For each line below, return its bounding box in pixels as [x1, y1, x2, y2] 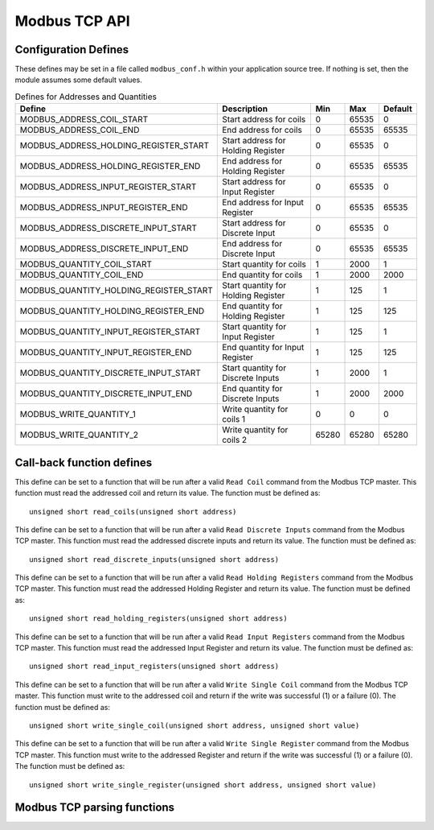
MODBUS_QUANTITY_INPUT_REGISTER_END [19, 347, 192, 358]
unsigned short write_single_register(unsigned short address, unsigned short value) [29, 780, 377, 789]
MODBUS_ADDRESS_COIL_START [19, 114, 149, 125]
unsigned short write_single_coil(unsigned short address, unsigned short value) [29, 721, 360, 730]
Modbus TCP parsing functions [14, 801, 175, 815]
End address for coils [222, 125, 303, 136]
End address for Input [222, 197, 305, 209]
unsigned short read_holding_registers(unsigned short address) [29, 614, 289, 623]
